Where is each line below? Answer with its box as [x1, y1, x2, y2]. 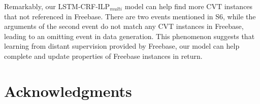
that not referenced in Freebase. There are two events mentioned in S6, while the [4, 11, 256, 21]
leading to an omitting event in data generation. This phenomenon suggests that [4, 30, 255, 41]
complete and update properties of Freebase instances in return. [4, 50, 203, 61]
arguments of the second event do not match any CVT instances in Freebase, [4, 21, 244, 31]
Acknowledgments [4, 80, 132, 101]
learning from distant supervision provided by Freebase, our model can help [4, 41, 240, 51]
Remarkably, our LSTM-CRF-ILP [4, 1, 110, 11]
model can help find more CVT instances [124, 1, 253, 11]
